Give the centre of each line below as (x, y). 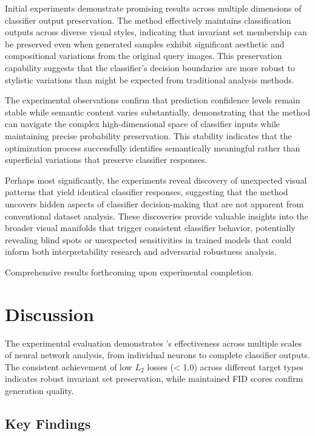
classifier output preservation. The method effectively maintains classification (148, 20)
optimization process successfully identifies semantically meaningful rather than (153, 147)
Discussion (49, 313)
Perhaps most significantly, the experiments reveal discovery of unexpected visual (156, 180)
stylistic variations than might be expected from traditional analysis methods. (150, 79)
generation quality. (39, 390)
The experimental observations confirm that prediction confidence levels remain (153, 100)
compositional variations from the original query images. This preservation (144, 56)
